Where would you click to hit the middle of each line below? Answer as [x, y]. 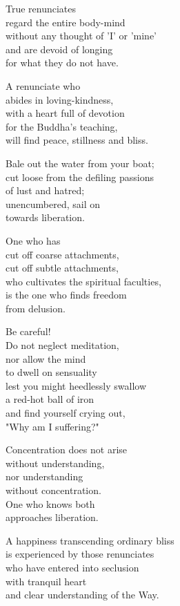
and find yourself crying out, [66, 413]
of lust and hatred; [45, 190]
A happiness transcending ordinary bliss [90, 540]
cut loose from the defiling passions [80, 177]
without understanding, [55, 463]
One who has [33, 240]
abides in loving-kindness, [60, 99]
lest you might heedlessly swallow [76, 385]
